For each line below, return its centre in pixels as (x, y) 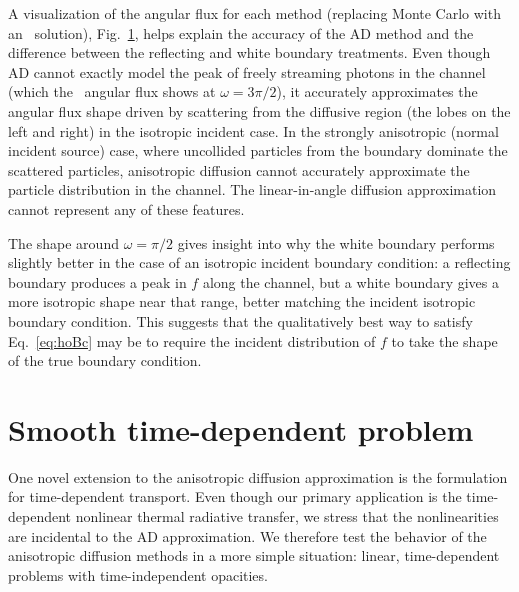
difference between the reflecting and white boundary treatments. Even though (249, 52)
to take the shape (444, 340)
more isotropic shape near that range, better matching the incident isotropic (242, 301)
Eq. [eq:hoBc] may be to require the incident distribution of (192, 340)
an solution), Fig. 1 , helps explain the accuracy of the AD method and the (241, 32)
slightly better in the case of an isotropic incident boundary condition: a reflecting (259, 262)
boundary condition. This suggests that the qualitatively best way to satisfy (240, 320)
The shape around (63, 242)
